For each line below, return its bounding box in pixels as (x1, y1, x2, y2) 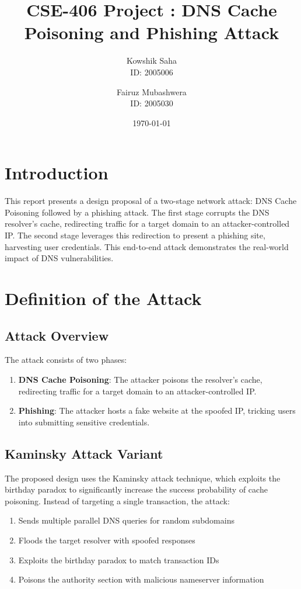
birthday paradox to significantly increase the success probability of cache (5, 483, 268, 496)
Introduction (5, 161, 108, 185)
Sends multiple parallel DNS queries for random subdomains (18, 514, 235, 526)
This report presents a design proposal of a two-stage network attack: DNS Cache (5, 195, 297, 207)
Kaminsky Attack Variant (5, 444, 163, 462)
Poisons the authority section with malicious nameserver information (18, 573, 264, 585)
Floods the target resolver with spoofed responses (18, 533, 195, 546)
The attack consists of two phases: (5, 354, 127, 366)
